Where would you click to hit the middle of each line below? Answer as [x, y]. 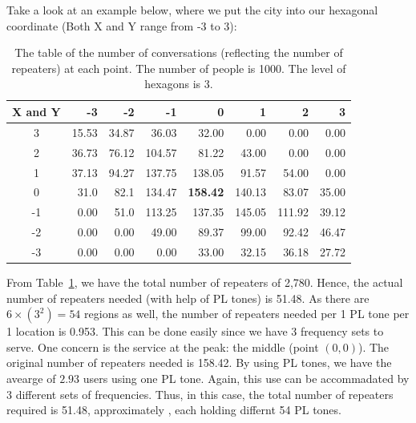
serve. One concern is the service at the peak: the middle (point [163, 346]
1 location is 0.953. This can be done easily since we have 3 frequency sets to [195, 331]
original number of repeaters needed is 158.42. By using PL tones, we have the [199, 363]
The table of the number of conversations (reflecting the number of [179, 52]
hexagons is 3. [179, 84]
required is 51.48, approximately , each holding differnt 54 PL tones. [174, 410]
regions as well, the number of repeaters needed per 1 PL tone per [247, 314]
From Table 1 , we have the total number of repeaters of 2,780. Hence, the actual [205, 282]
